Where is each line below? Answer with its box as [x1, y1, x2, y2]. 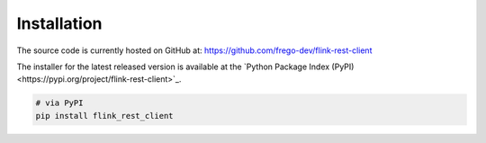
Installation [16, 13, 103, 33]
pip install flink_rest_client [35, 111, 175, 121]
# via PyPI [35, 98, 84, 108]
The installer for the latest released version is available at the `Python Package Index [16, 61, 330, 72]
